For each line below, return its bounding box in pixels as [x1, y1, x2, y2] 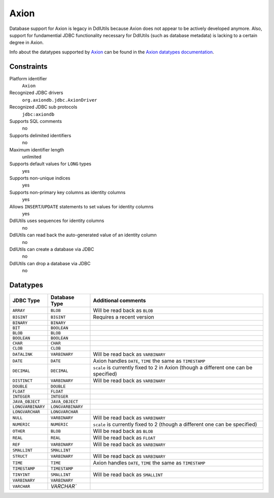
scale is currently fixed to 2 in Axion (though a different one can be [93, 364, 253, 371]
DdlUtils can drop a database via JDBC [9, 260, 91, 266]
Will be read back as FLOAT [93, 434, 156, 442]
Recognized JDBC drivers [9, 89, 63, 96]
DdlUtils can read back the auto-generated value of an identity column [9, 232, 157, 238]
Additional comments [93, 297, 146, 304]
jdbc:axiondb [22, 111, 55, 117]
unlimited [22, 153, 42, 160]
